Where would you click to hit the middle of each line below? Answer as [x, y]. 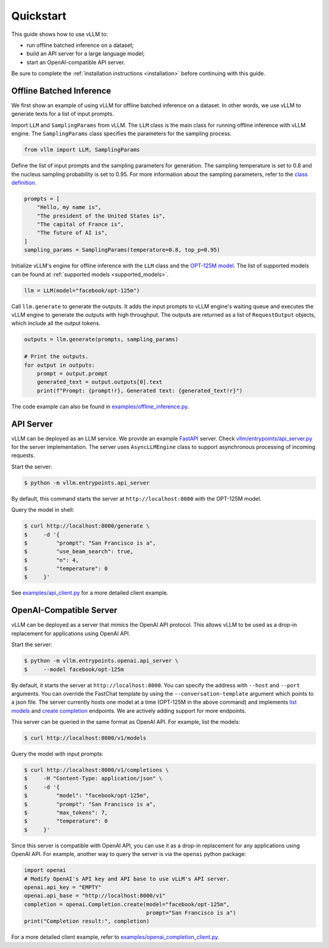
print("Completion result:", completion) [87, 921]
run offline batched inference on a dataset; [80, 45]
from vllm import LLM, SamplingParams [82, 150]
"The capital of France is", [80, 225]
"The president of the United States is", [101, 216]
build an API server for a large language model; [86, 54]
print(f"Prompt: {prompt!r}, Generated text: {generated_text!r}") [140, 391]
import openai [45, 870]
